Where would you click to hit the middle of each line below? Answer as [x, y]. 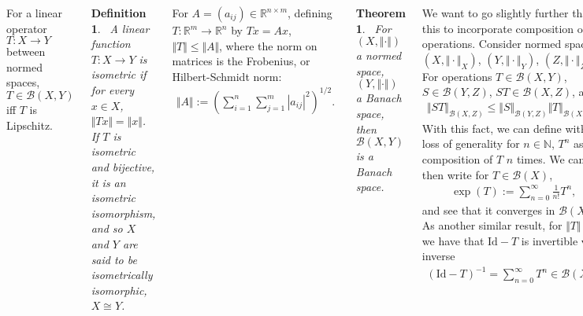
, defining [310, 13]
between [26, 51]
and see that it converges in [488, 209]
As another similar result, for [492, 225]
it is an [108, 182]
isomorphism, [123, 213]
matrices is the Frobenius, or [241, 61]
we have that [453, 240]
